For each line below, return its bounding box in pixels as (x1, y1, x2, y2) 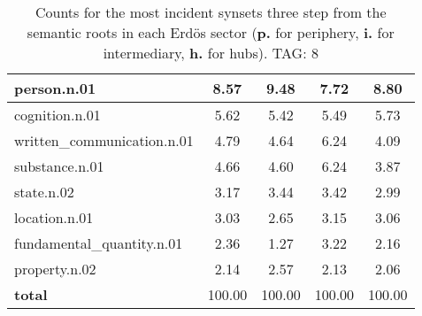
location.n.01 (14, 207, 94, 227)
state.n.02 (14, 181, 74, 202)
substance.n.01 (14, 156, 104, 176)
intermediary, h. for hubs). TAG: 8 (103, 42, 318, 63)
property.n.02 (14, 258, 96, 279)
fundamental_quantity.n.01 (14, 233, 183, 253)
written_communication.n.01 (14, 130, 194, 150)
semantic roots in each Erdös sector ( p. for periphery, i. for (27, 22, 395, 42)
